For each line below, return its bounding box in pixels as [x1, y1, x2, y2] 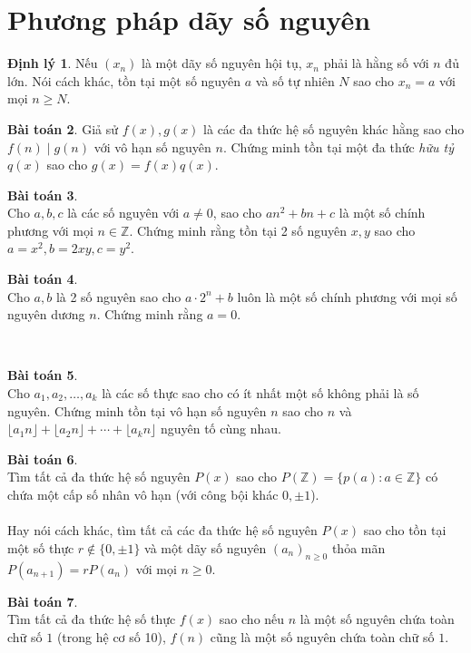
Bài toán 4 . [7, 269, 78, 288]
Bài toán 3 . [7, 185, 78, 204]
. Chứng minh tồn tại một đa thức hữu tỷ [222, 137, 455, 156]
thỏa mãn [331, 538, 386, 557]
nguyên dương [7, 305, 85, 324]
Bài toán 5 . [7, 365, 78, 385]
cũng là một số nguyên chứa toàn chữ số [210, 627, 435, 646]
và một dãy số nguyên [144, 538, 267, 557]
